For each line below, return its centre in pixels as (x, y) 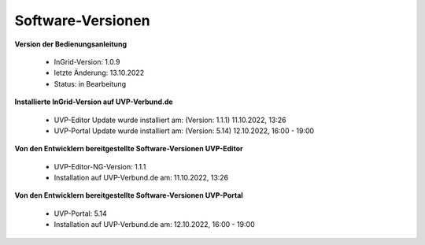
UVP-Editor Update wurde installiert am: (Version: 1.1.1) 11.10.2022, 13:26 (170, 120)
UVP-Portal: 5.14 (80, 213)
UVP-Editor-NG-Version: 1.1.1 (100, 166)
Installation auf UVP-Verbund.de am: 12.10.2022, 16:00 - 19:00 (154, 225)
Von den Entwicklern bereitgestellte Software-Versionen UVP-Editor (129, 149)
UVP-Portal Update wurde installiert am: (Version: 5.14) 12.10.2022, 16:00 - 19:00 (184, 131)
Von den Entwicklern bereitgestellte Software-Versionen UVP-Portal (129, 195)
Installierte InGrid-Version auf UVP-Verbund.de (94, 102)
